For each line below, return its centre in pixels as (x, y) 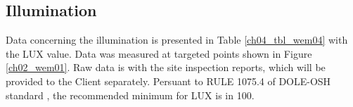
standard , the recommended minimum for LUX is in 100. (130, 95)
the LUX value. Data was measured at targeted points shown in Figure (159, 53)
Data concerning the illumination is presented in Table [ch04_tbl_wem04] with (177, 40)
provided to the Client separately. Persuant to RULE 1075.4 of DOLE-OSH (168, 81)
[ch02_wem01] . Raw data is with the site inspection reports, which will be (166, 67)
